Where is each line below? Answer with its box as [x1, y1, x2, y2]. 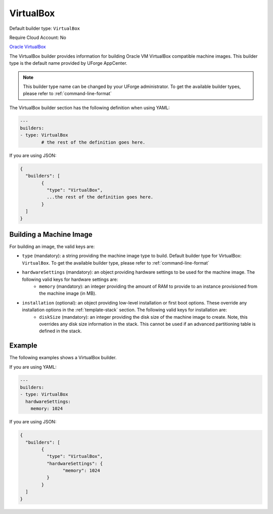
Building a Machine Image [9, 230, 93, 239]
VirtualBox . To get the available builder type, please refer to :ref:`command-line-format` [22, 260, 210, 266]
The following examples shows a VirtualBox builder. [9, 355, 117, 361]
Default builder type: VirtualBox [9, 25, 80, 31]
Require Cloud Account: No [9, 34, 67, 40]
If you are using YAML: [9, 364, 57, 370]
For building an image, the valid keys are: [9, 243, 95, 250]
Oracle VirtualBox [9, 44, 46, 50]
